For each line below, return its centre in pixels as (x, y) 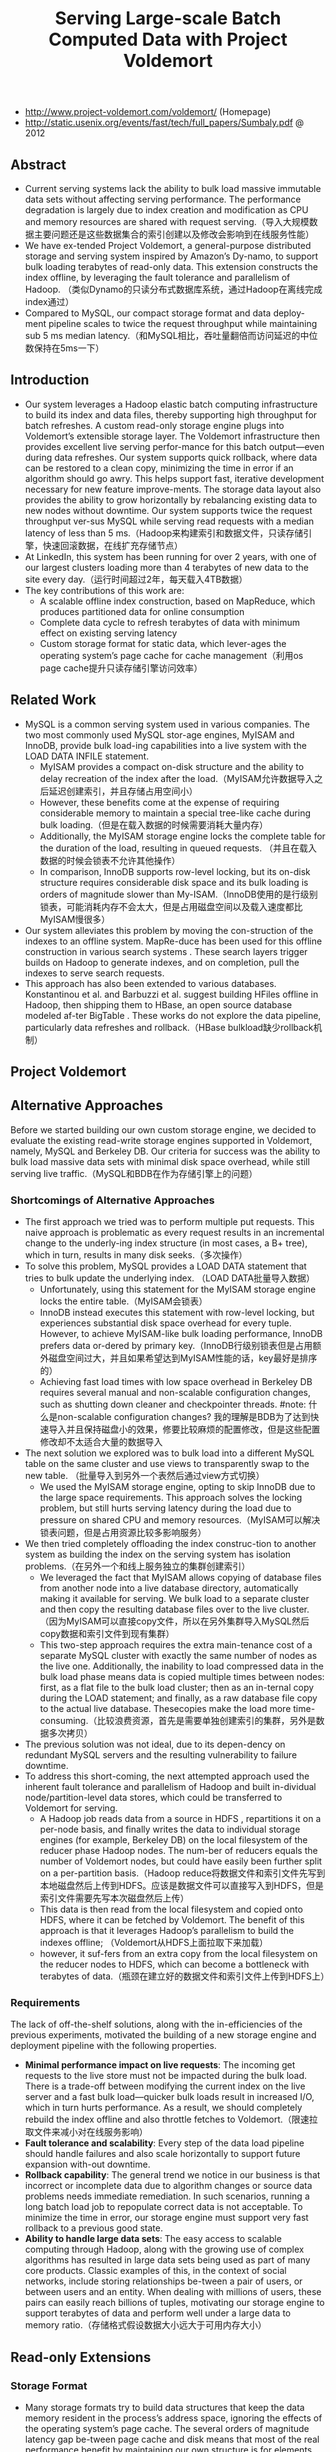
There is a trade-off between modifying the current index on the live (165, 2086)
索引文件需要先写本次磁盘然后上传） (114, 1898)
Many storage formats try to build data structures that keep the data (164, 2408)
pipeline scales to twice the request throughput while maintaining (183, 323)
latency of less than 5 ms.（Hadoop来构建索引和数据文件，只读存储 (164, 533)
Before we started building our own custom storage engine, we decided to (163, 1129)
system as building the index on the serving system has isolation (158, 1554)
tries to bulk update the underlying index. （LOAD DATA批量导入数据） (170, 1278)
